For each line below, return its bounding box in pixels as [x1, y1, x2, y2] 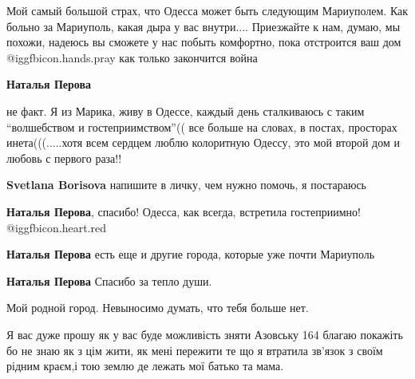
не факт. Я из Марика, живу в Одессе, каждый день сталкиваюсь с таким [6, 102, 365, 119]
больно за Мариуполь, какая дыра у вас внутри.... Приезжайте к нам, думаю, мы [6, 18, 401, 34]
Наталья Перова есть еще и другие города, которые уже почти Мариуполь [6, 246, 375, 263]
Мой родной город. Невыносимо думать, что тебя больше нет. [6, 299, 309, 316]
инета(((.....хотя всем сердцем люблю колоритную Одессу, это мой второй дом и [6, 134, 400, 151]
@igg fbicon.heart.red [6, 219, 106, 235]
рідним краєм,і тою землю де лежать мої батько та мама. [6, 357, 284, 374]
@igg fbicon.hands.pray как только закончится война [6, 49, 258, 65]
